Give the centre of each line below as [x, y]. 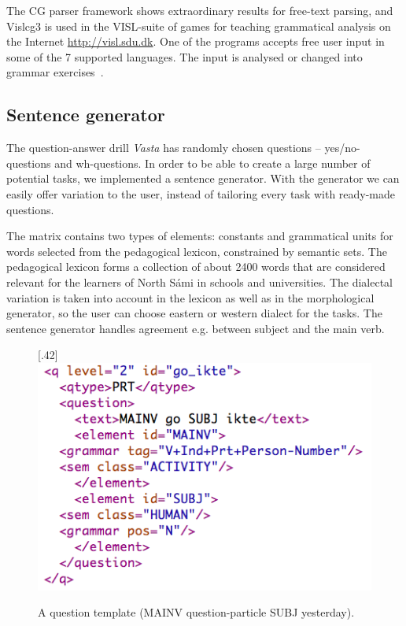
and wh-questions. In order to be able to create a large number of [212, 163]
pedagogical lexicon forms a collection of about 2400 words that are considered [196, 267]
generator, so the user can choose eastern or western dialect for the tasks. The [194, 313]
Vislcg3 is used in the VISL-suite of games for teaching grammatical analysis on [199, 26]
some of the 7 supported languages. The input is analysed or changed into [185, 56]
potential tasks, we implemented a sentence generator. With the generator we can [203, 178]
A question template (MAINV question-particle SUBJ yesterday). [196, 612]
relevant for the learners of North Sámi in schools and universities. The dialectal [200, 282]
